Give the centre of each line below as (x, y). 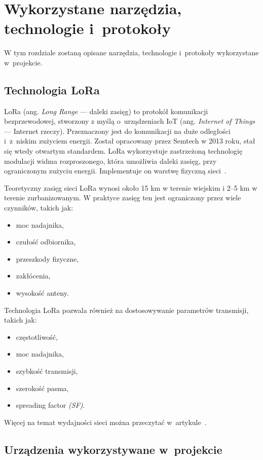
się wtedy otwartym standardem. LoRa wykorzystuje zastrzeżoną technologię (123, 151)
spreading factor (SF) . (50, 405)
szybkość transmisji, (47, 370)
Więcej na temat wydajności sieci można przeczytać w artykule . (105, 422)
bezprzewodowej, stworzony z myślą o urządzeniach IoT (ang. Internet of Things (130, 121)
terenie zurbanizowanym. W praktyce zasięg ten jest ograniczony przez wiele (123, 198)
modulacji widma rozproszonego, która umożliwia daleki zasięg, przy (110, 161)
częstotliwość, (37, 337)
